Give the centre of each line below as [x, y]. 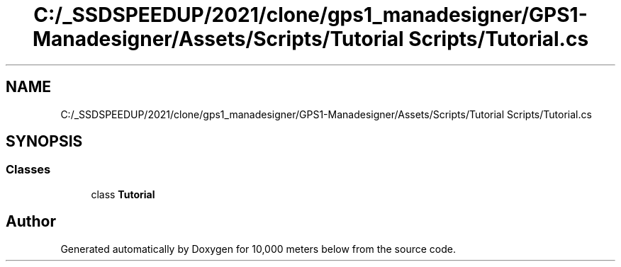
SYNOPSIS [44, 142]
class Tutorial [123, 194]
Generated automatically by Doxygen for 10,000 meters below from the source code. [258, 249]
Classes [28, 170]
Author [31, 222]
